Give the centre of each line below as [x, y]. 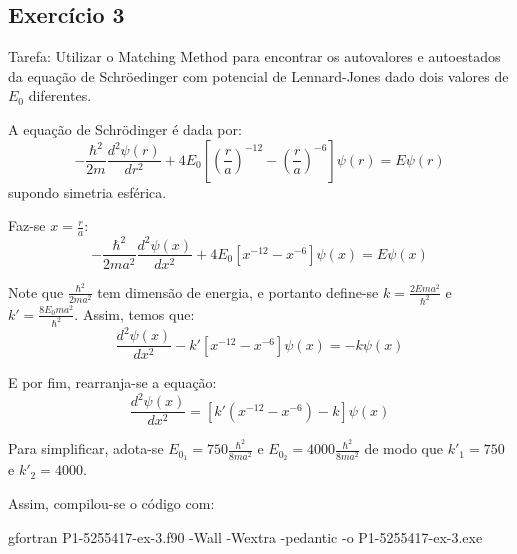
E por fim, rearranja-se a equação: [112, 382]
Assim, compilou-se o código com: [111, 502]
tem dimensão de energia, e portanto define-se [238, 291]
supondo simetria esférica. [87, 191]
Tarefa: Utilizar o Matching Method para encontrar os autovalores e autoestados [254, 56]
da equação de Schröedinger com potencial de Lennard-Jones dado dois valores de [258, 75]
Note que [36, 291]
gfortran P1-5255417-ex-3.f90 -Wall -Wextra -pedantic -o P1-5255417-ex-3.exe [245, 536]
